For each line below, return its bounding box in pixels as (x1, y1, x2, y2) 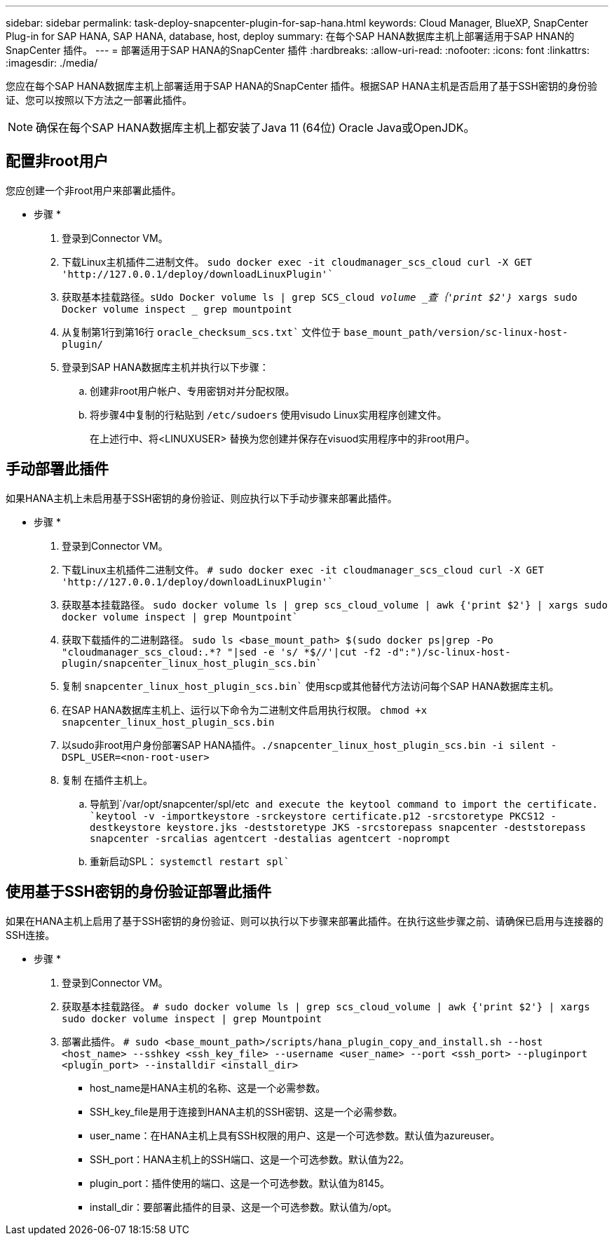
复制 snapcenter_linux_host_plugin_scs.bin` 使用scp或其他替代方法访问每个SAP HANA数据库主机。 (62, 679, 559, 692)
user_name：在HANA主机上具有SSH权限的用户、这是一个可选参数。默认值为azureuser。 (90, 1129, 500, 1141)
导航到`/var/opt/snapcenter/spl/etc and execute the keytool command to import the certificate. (90, 797, 598, 810)
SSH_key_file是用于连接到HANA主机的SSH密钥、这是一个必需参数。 (90, 1105, 403, 1118)
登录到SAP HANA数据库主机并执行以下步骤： (62, 360, 269, 373)
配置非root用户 (6, 152, 109, 170)
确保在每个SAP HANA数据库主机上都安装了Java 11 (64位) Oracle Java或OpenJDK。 (36, 121, 475, 135)
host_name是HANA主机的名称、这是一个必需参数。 (90, 1081, 326, 1094)
